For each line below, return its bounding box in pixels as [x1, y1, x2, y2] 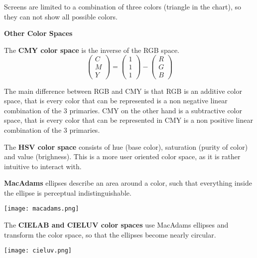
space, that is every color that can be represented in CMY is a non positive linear [4, 115, 253, 125]
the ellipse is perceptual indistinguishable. [4, 187, 131, 198]
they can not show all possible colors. [4, 11, 118, 21]
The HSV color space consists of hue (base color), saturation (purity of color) [4, 141, 248, 152]
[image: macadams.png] [4, 205, 79, 213]
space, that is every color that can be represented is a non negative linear [4, 95, 228, 106]
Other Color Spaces [4, 28, 73, 38]
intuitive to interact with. [4, 161, 82, 171]
